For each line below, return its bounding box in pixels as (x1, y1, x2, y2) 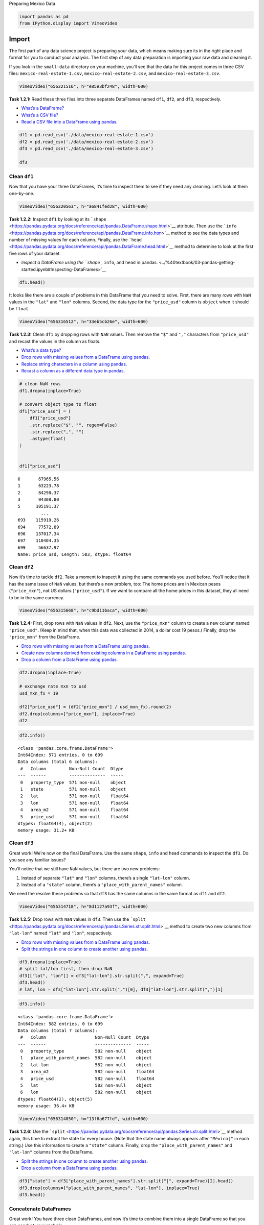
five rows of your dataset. (9, 250, 61, 256)
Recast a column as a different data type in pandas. (21, 368, 125, 374)
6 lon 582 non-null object (20, 1089, 152, 1095)
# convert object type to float (19, 402, 97, 407)
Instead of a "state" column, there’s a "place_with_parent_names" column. (21, 882, 183, 888)
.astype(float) (29, 436, 66, 441)
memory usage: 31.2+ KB (18, 828, 75, 833)
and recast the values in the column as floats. (9, 338, 101, 344)
